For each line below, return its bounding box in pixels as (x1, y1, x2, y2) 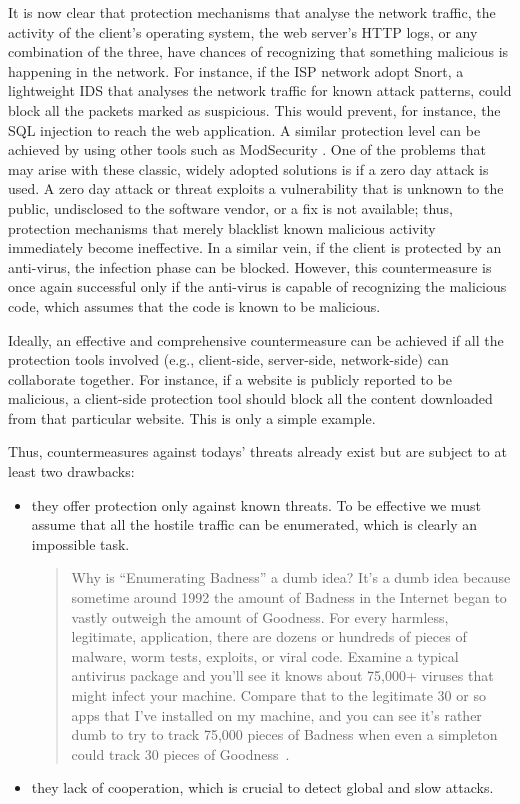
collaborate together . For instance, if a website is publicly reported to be (8, 368, 452, 389)
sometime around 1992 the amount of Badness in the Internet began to (71, 587, 507, 608)
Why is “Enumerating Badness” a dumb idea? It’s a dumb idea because (71, 567, 511, 588)
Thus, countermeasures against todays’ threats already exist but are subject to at (8, 441, 507, 462)
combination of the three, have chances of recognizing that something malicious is (8, 41, 509, 62)
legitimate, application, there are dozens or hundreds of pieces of (71, 626, 467, 647)
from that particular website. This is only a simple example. (8, 407, 376, 428)
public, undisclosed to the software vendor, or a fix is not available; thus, (8, 197, 454, 218)
